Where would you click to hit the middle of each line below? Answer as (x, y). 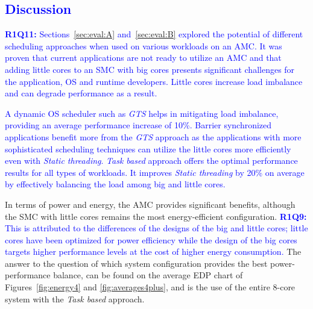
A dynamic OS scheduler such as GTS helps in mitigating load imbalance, (142, 113)
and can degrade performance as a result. (81, 93)
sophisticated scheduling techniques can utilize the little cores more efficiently (148, 148)
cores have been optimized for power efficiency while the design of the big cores (151, 239)
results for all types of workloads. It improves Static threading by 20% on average (155, 172)
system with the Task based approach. (75, 298)
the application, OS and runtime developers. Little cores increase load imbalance (154, 81)
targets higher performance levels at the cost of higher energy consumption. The (153, 251)
